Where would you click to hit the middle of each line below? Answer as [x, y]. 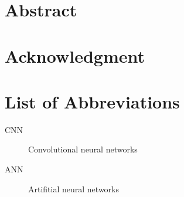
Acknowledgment [75, 55]
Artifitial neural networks [74, 188]
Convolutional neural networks [83, 149]
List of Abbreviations [92, 101]
